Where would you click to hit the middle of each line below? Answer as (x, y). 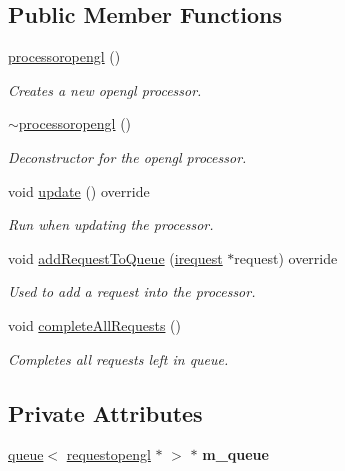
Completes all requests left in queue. (118, 358)
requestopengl (108, 454)
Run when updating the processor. (111, 224)
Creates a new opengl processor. (105, 89)
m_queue (235, 454)
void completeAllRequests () (95, 324)
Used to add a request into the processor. (132, 291)
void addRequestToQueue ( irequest (115, 257)
